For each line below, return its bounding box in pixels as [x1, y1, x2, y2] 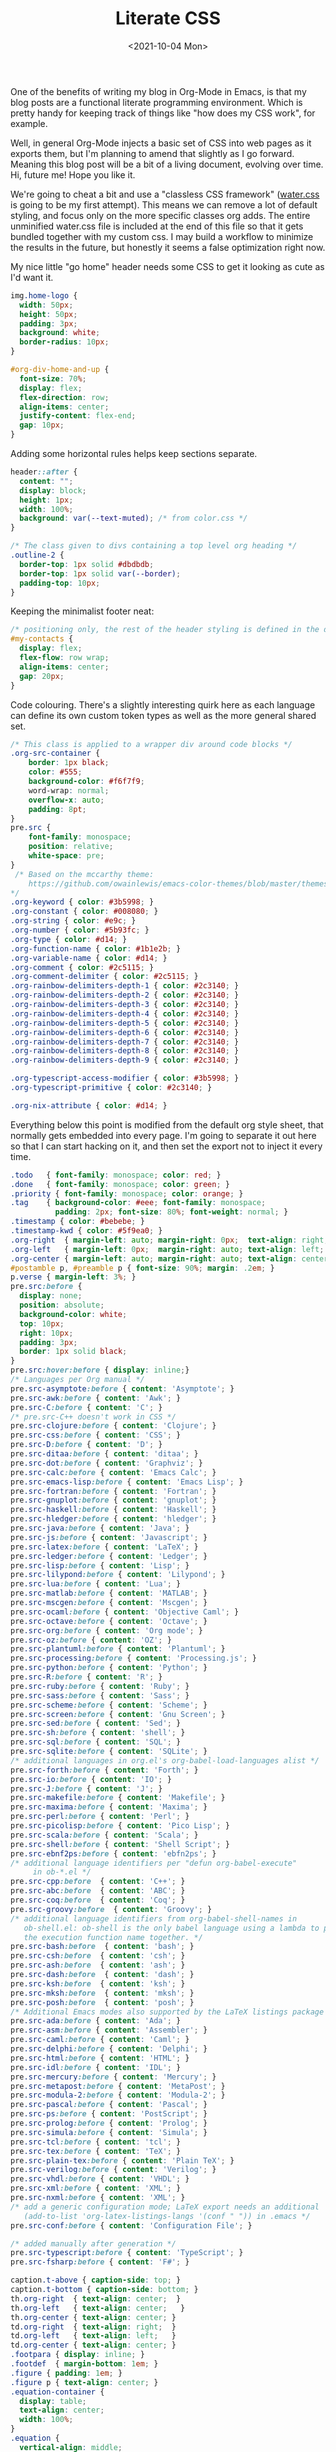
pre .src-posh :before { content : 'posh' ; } [10, 1997, 195, 2007]
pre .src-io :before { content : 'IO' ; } [10, 1774, 172, 1784]
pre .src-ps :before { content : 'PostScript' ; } [10, 2109, 208, 2119]
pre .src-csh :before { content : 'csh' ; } [10, 1951, 186, 1961]
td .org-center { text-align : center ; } [10, 2340, 177, 2351]
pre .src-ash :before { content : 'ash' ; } [10, 1960, 186, 1971]
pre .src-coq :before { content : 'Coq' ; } [10, 1895, 186, 1906]
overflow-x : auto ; [28, 795, 105, 805]
